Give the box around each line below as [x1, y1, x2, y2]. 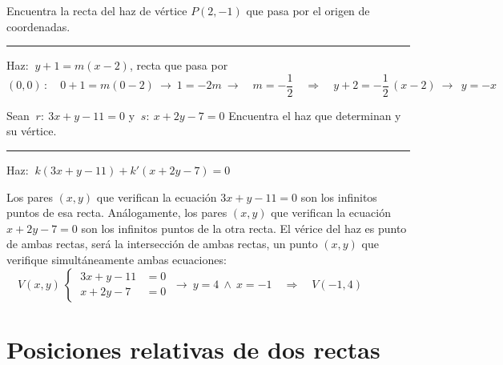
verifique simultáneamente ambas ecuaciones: [6, 251, 227, 267]
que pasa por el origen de [246, 2, 370, 18]
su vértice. [6, 122, 57, 139]
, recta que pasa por [129, 57, 228, 74]
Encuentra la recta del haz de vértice [6, 2, 187, 18]
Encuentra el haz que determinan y [228, 106, 401, 123]
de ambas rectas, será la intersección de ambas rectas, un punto [6, 235, 318, 252]
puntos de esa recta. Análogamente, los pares [6, 204, 227, 221]
